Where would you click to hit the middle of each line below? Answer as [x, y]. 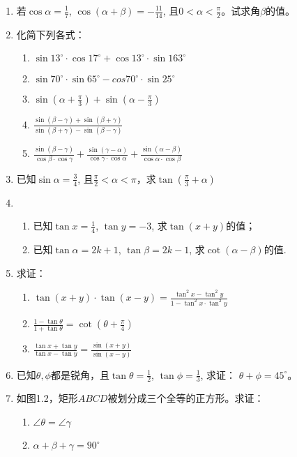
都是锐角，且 [80, 374]
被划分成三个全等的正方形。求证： [186, 398]
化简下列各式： [51, 34]
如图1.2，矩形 [47, 398]
